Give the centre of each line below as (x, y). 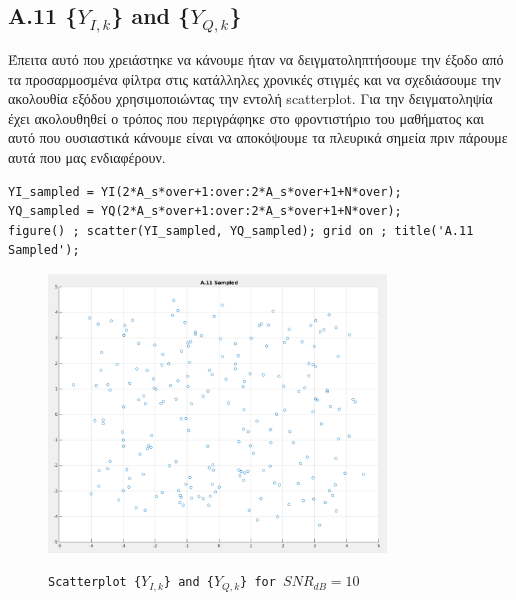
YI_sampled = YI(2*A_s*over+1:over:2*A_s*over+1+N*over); (205, 191)
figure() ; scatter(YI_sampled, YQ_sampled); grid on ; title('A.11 (241, 230)
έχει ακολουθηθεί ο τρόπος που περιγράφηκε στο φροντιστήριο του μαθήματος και (246, 117)
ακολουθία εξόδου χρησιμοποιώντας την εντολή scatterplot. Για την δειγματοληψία (250, 98)
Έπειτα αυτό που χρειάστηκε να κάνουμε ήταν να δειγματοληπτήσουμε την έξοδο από (256, 58)
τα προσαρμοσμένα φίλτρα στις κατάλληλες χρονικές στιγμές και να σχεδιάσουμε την (254, 78)
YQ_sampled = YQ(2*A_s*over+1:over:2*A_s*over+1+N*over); (205, 211)
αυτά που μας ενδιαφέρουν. (87, 156)
